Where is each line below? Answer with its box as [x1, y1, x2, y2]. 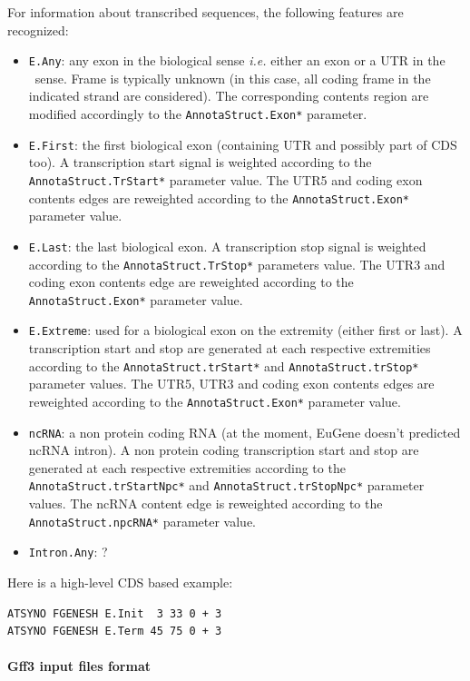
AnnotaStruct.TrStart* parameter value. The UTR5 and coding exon [28, 170, 423, 189]
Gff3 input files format [7, 656, 151, 676]
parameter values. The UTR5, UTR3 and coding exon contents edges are [28, 374, 435, 393]
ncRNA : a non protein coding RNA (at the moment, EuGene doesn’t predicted [28, 422, 461, 441]
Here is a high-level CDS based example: [7, 572, 233, 591]
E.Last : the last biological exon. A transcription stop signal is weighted [28, 236, 426, 255]
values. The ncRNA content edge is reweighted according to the [28, 494, 383, 513]
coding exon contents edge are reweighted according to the [28, 272, 354, 291]
